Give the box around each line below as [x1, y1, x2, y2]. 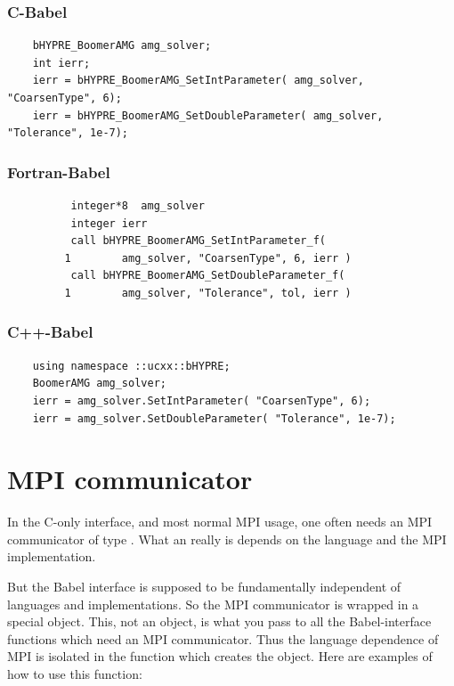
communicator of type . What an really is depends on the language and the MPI [7, 529, 447, 548]
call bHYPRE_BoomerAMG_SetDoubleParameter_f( [70, 269, 345, 282]
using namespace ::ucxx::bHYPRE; [32, 359, 231, 372]
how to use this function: [7, 665, 142, 683]
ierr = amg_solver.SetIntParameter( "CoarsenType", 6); [32, 394, 371, 407]
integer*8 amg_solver [70, 200, 205, 212]
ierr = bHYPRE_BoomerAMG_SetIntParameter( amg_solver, [32, 74, 364, 87]
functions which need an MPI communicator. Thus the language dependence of [7, 629, 439, 648]
